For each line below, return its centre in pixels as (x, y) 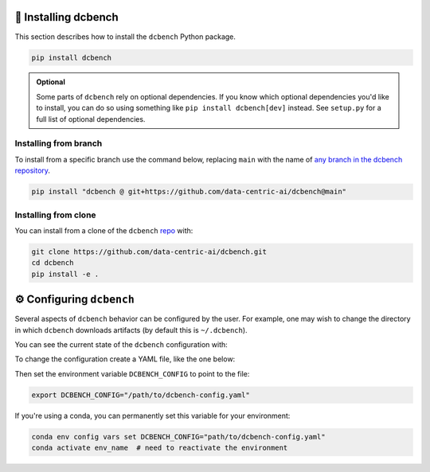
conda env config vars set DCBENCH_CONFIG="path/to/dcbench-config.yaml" (178, 437)
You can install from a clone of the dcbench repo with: (104, 230)
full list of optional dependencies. (91, 119)
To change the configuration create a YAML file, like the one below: (125, 359)
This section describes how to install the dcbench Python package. (125, 37)
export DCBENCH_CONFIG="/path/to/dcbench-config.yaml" (141, 395)
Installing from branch (59, 143)
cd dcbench (53, 263)
